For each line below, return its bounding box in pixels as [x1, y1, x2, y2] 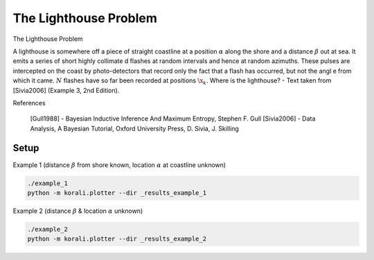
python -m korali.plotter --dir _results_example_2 [27, 235, 207, 243]
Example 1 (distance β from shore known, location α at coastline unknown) [12, 160, 226, 169]
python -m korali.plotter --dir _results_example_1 [27, 189, 207, 197]
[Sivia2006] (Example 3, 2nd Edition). [12, 86, 120, 94]
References [12, 98, 46, 107]
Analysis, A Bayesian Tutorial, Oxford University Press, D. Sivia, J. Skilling [30, 124, 239, 132]
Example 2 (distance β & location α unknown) [12, 207, 143, 215]
